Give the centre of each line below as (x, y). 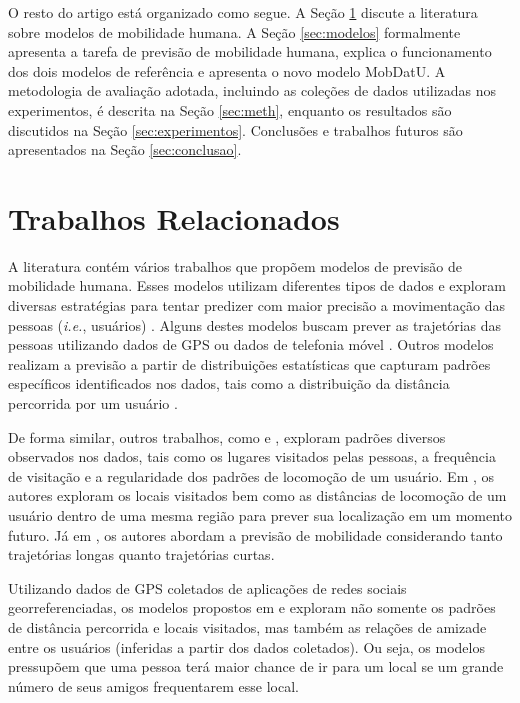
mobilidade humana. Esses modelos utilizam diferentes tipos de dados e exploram (257, 285)
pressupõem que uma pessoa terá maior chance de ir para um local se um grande (256, 666)
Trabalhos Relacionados (174, 217)
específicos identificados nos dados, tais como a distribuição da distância (229, 383)
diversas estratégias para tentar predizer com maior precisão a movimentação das (256, 305)
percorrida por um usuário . (93, 403)
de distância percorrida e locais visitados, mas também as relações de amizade (247, 626)
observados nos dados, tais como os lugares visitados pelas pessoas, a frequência (252, 456)
